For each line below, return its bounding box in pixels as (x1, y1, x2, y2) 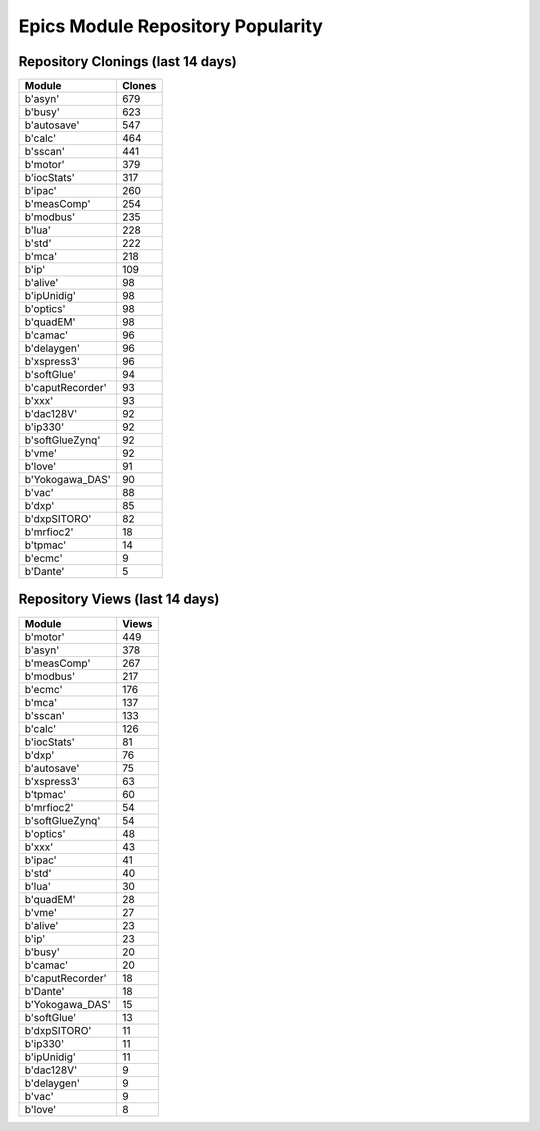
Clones (121, 79, 157, 93)
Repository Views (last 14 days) (18, 591, 220, 608)
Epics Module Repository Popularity (18, 15, 324, 37)
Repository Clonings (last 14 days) (18, 53, 237, 70)
